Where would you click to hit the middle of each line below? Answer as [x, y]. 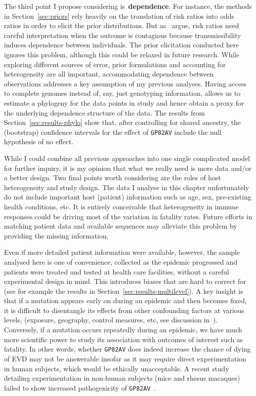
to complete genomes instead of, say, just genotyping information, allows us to [122, 93]
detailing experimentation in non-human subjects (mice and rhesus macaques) [122, 378]
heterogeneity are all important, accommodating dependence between [109, 74]
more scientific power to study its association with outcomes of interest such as [124, 339]
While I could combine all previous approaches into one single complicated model [127, 158]
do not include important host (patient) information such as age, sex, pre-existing [128, 197]
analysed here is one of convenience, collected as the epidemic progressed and [121, 261]
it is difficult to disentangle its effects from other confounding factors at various [124, 310]
